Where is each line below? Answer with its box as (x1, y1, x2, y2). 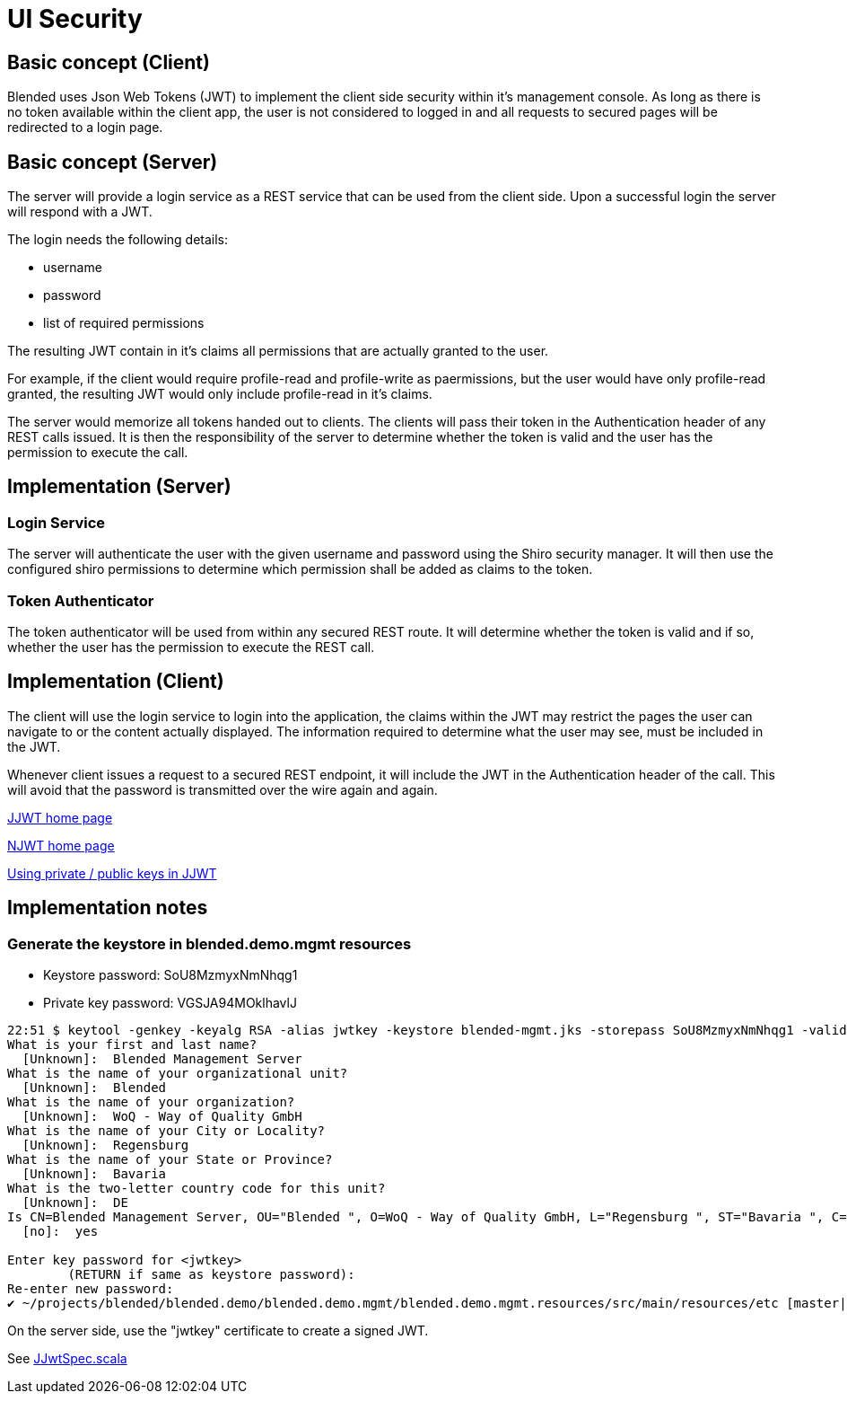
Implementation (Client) (7, 670, 224, 693)
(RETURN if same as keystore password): (67, 1267, 355, 1282)
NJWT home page (7, 837, 115, 853)
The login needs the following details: (7, 232, 229, 248)
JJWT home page (7, 809, 113, 825)
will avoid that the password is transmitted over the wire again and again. (7, 781, 438, 797)
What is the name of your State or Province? (7, 1152, 333, 1167)
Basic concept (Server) (7, 150, 218, 173)
